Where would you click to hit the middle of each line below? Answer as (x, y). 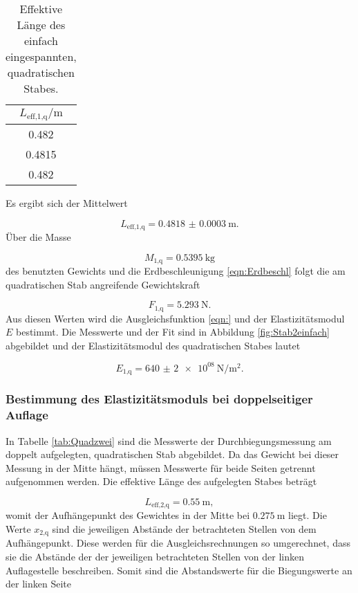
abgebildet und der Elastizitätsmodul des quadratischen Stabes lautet (153, 345)
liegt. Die (308, 515)
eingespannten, (41, 56)
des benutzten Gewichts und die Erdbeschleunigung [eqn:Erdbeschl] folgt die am (176, 271)
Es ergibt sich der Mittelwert (67, 202)
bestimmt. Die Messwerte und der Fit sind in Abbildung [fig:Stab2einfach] (173, 332)
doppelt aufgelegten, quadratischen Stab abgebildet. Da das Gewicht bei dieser (172, 454)
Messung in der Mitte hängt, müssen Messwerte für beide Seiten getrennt (161, 467)
